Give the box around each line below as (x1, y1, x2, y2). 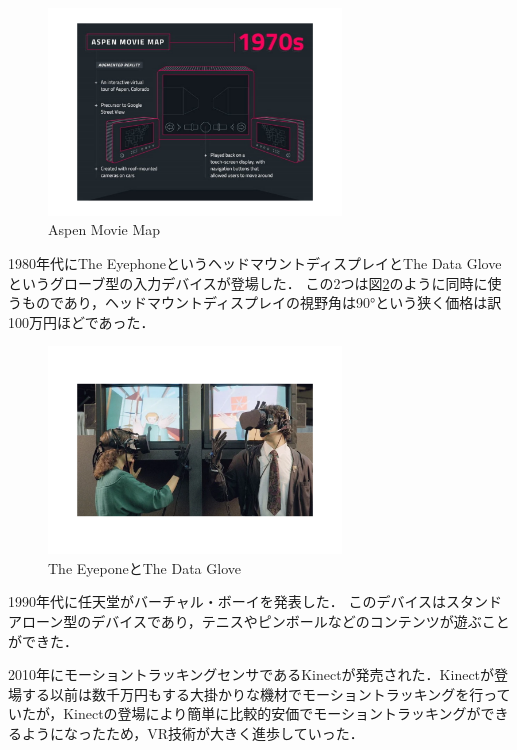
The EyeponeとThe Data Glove (48, 557, 241, 578)
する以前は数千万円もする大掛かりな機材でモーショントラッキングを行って (21, 683, 511, 704)
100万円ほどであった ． (8, 311, 155, 332)
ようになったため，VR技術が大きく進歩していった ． (21, 723, 364, 744)
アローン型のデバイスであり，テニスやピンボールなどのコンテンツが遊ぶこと (8, 611, 510, 632)
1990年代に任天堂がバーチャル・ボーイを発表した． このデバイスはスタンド (8, 591, 503, 612)
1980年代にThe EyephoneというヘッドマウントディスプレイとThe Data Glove (8, 253, 502, 274)
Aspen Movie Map (48, 219, 161, 240)
